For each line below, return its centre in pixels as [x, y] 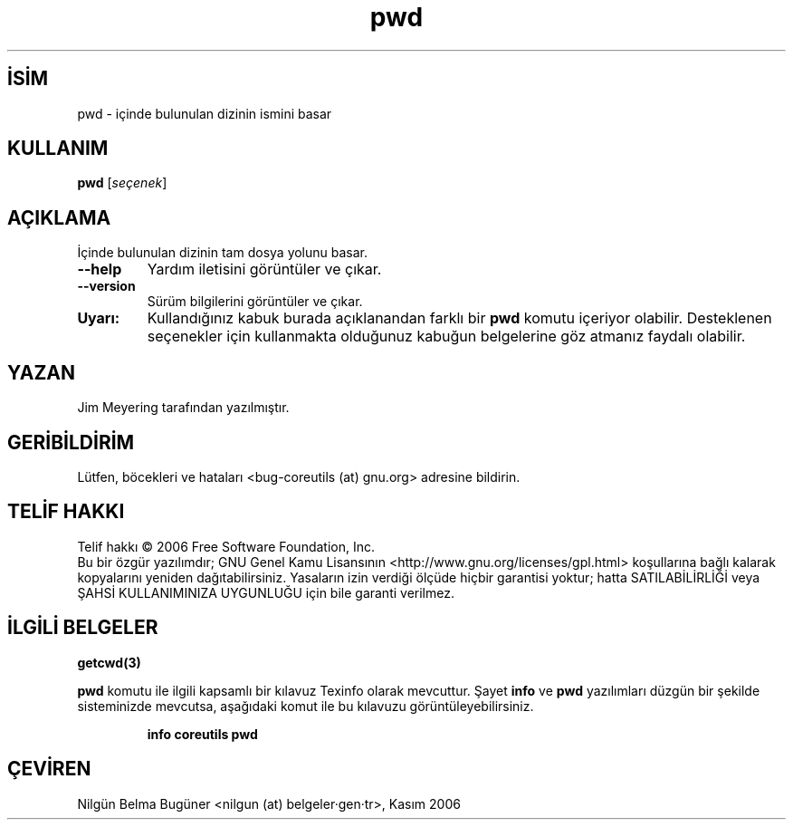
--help [100, 269]
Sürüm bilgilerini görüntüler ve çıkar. [255, 302]
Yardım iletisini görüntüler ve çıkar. [264, 269]
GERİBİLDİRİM [71, 442]
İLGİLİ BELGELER [83, 628]
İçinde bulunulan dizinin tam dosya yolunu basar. [223, 253]
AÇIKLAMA [59, 217]
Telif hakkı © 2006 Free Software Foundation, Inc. [226, 546]
